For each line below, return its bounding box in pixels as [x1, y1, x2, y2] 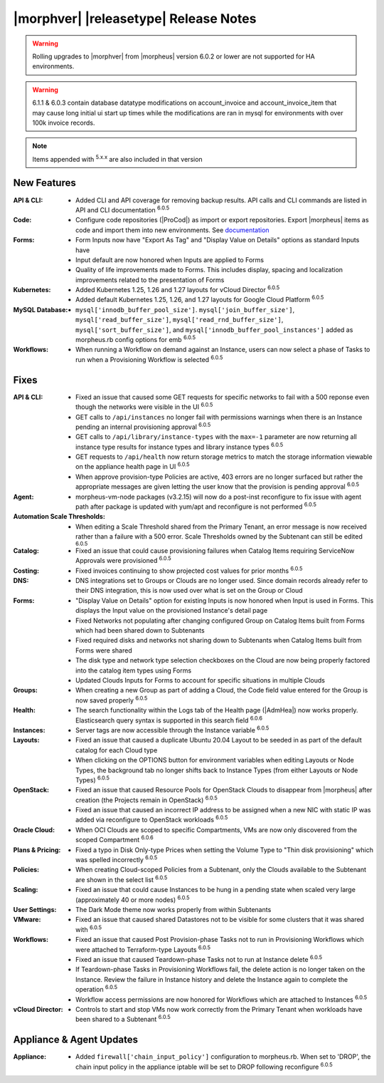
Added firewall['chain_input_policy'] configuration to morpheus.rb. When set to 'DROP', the [75, 1052, 371, 1061]
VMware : [13, 916, 41, 924]
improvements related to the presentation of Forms [75, 275, 225, 284]
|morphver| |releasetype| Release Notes [13, 11, 257, 26]
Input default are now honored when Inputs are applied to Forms [75, 255, 265, 264]
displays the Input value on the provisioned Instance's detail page [75, 606, 268, 615]
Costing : [13, 566, 39, 575]
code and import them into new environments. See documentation [75, 225, 270, 234]
